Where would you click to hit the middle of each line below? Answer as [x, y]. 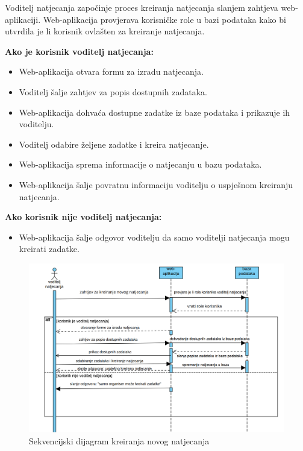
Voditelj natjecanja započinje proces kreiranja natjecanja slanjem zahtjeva [142, 7]
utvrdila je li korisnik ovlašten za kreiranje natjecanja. [105, 31]
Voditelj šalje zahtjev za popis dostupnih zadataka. [113, 91]
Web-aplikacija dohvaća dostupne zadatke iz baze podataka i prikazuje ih [155, 112]
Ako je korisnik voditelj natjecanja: [79, 51]
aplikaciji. [23, 19]
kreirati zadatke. [49, 249]
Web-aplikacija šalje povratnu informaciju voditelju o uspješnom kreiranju [156, 184]
